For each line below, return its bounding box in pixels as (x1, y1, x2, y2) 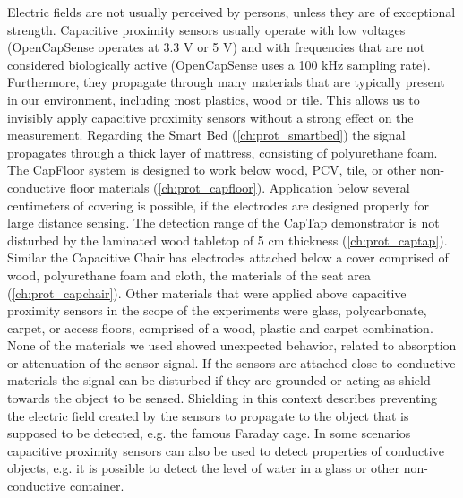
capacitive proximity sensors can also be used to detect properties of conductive (7, 441, 444, 459)
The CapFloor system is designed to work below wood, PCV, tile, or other (7, 160, 416, 179)
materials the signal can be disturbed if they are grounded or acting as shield (7, 371, 431, 390)
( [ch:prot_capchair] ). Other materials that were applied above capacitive (7, 283, 407, 302)
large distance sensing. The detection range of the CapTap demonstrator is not (7, 213, 440, 232)
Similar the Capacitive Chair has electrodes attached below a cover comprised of (7, 248, 449, 267)
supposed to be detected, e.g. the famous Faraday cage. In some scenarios (7, 424, 411, 442)
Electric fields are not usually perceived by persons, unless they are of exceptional (7, 3, 456, 21)
